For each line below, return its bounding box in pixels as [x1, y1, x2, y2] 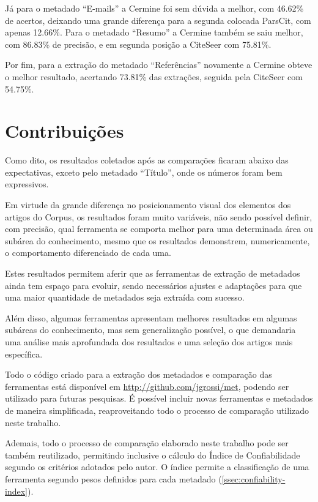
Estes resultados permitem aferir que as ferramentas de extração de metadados [5, 267, 300, 280]
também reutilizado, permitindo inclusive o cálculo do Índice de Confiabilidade [5, 448, 300, 461]
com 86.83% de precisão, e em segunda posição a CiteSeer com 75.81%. [5, 37, 272, 50]
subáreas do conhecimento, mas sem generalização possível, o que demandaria [5, 323, 296, 336]
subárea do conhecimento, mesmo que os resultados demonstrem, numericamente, [5, 234, 310, 247]
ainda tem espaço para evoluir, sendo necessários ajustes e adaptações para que [5, 279, 302, 291]
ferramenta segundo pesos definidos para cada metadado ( [5, 472, 222, 485]
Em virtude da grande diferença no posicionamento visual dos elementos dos [5, 198, 291, 211]
